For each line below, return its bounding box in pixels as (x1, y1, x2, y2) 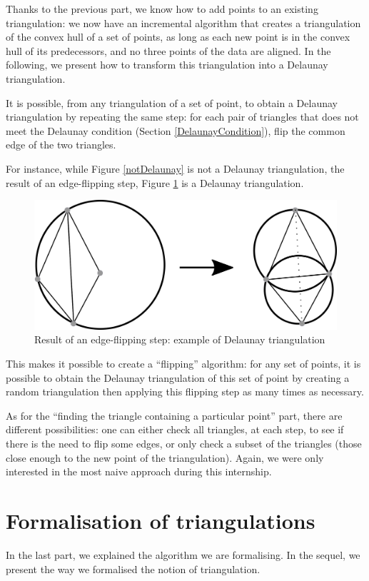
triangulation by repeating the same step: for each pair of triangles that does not (6, 109, 359, 124)
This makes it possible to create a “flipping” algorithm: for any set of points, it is (6, 356, 361, 371)
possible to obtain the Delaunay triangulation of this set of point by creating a (6, 370, 350, 385)
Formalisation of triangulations (6, 506, 315, 535)
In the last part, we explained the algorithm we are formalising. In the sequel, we (6, 547, 360, 562)
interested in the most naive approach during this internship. (6, 464, 272, 479)
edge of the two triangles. (6, 137, 116, 152)
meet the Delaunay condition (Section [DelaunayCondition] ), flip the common (6, 123, 345, 138)
